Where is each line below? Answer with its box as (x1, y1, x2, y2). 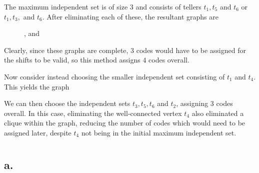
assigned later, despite (4, 127, 71, 137)
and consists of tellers (135, 1, 201, 11)
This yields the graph (4, 81, 69, 91)
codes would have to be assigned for (136, 44, 246, 55)
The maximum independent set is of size (4, 1, 128, 11)
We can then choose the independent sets (4, 98, 130, 108)
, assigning (176, 98, 208, 108)
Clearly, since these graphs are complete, (4, 44, 128, 55)
